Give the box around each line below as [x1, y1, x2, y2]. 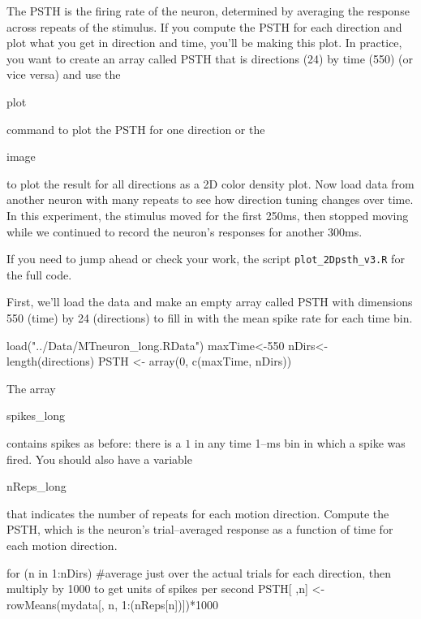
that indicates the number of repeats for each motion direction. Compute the [6, 504, 389, 522]
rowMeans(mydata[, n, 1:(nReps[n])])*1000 [6, 595, 218, 613]
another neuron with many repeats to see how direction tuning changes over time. [6, 191, 414, 208]
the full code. [6, 266, 72, 283]
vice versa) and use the [6, 66, 121, 83]
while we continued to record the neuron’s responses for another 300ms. [6, 223, 363, 240]
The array [6, 379, 56, 396]
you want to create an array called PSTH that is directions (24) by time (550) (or [6, 50, 414, 67]
